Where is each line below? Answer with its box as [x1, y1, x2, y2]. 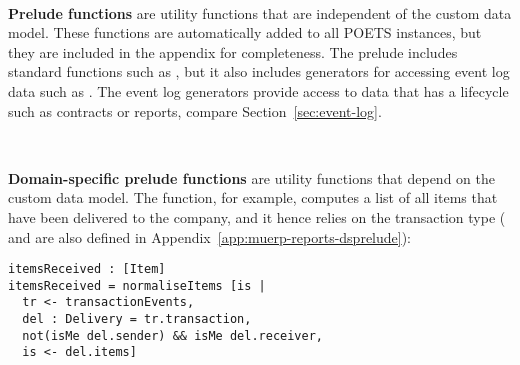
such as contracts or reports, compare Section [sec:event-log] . [8, 100, 382, 121]
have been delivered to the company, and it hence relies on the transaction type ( [8, 206, 506, 227]
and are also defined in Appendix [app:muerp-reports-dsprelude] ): [8, 226, 412, 247]
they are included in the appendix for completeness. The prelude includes [8, 41, 458, 62]
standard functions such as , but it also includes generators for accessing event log [8, 61, 510, 82]
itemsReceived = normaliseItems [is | [8, 278, 266, 293]
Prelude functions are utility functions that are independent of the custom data [8, 2, 512, 23]
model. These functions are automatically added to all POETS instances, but [8, 22, 482, 43]
